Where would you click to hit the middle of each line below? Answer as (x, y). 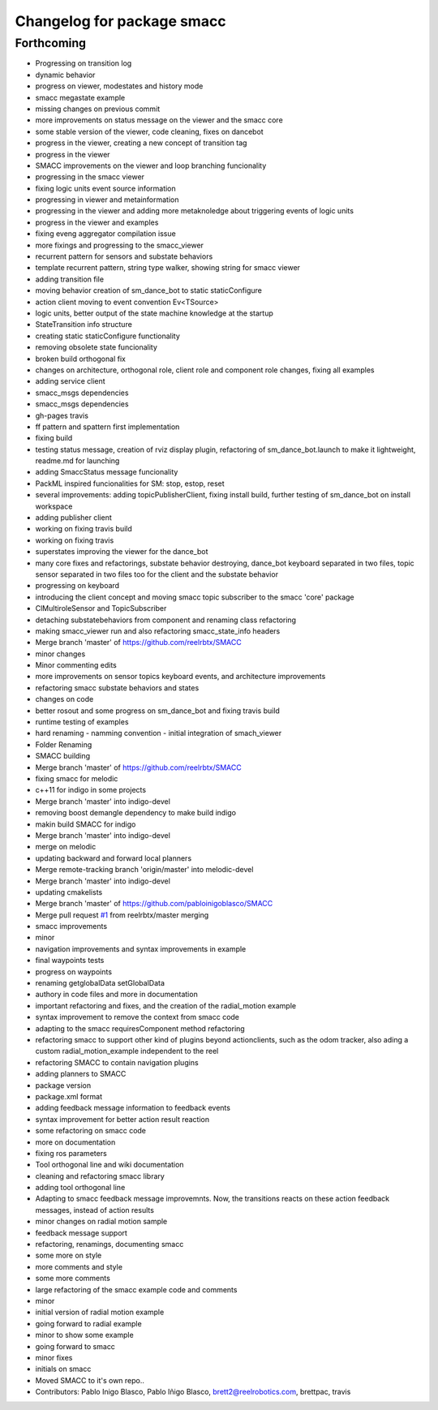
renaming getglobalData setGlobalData (100, 983)
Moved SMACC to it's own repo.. (90, 1380)
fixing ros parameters (71, 1153)
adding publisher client (74, 518)
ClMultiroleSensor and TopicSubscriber (101, 608)
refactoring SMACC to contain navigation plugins (117, 1062)
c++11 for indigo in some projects (90, 790)
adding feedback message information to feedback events (133, 1108)
